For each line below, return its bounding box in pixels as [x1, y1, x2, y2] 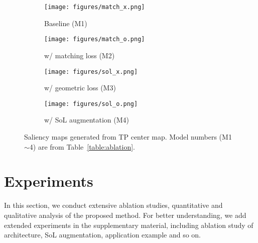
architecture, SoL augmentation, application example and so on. [4, 229, 201, 240]
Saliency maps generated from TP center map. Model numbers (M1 [24, 132, 232, 142]
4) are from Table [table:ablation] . [29, 141, 135, 152]
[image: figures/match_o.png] [44, 36, 145, 43]
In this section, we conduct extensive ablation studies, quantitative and [4, 200, 223, 210]
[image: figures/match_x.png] [44, 4, 145, 11]
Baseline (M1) [44, 18, 87, 28]
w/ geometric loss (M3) [44, 82, 116, 93]
